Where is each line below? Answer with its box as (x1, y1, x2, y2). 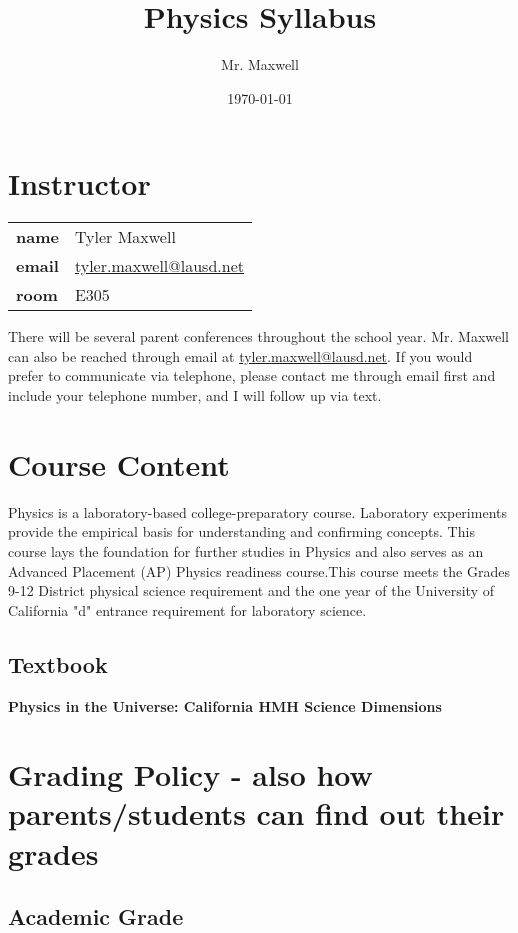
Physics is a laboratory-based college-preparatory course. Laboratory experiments (8, 501, 507, 522)
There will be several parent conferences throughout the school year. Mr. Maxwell (8, 326, 509, 347)
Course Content (8, 443, 230, 484)
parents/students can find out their (8, 793, 505, 834)
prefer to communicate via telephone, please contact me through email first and (8, 365, 496, 386)
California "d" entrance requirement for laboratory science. (8, 599, 367, 620)
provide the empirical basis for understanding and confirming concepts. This (8, 521, 475, 542)
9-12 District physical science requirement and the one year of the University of (8, 580, 494, 601)
